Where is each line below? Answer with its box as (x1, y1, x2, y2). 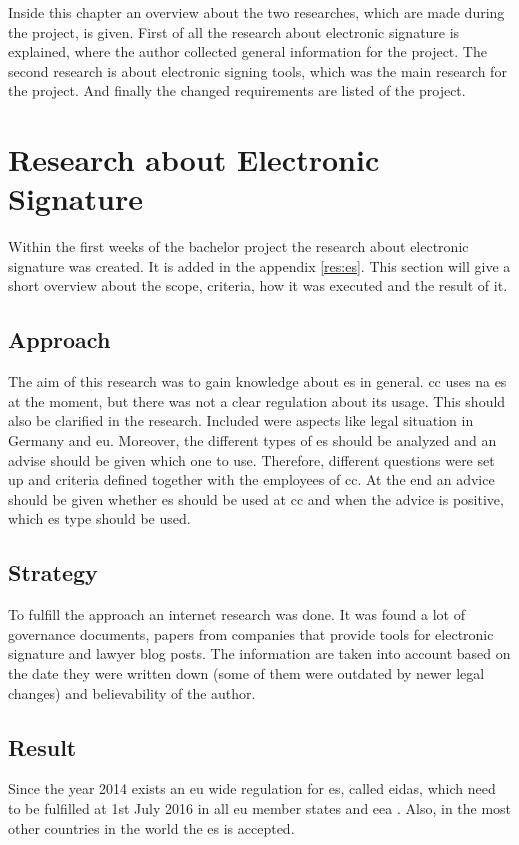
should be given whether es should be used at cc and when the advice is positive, (8, 488, 504, 509)
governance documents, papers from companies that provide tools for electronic (8, 623, 494, 644)
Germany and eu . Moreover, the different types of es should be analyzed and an (8, 430, 497, 451)
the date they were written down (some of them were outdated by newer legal (8, 663, 485, 683)
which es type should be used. (8, 508, 191, 529)
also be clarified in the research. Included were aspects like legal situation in (8, 410, 474, 431)
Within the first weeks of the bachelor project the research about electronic (8, 236, 469, 257)
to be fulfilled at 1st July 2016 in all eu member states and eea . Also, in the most (8, 797, 512, 818)
